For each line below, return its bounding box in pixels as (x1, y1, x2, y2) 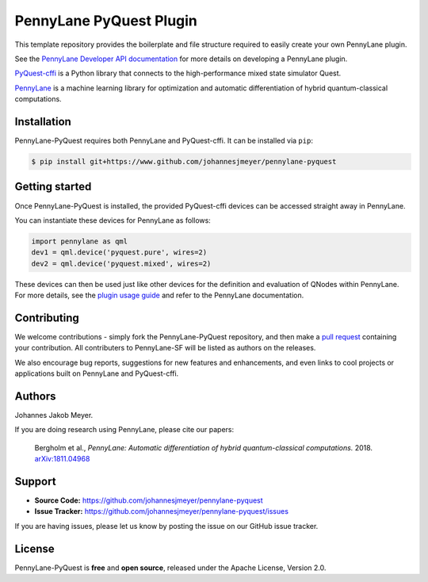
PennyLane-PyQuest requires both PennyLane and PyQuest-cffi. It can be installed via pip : (14, 136, 313, 146)
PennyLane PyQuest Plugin (14, 12, 198, 29)
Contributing (14, 311, 79, 324)
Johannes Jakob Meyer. (14, 411, 94, 420)
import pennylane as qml (31, 236, 128, 246)
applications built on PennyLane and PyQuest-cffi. (14, 369, 179, 378)
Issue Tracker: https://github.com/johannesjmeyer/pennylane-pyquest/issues (34, 507, 289, 516)
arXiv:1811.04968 (34, 454, 90, 464)
